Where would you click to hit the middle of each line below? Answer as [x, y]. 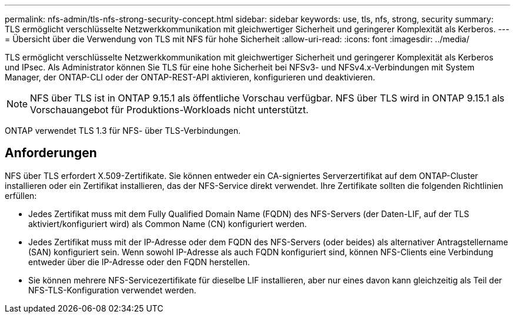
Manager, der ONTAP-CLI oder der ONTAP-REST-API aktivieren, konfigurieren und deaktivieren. [190, 77]
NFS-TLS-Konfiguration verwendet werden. [112, 290]
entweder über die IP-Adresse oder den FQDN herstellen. [139, 262]
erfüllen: [21, 195]
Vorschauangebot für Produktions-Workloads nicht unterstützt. [169, 110]
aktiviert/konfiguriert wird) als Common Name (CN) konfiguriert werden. [168, 224]
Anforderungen [51, 153]
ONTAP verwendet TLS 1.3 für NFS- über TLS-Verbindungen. [123, 131]
